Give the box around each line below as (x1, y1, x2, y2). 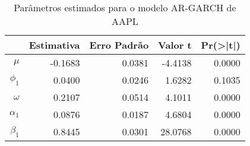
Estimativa (29, 38, 80, 52)
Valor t (158, 38, 192, 52)
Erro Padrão (89, 38, 149, 52)
